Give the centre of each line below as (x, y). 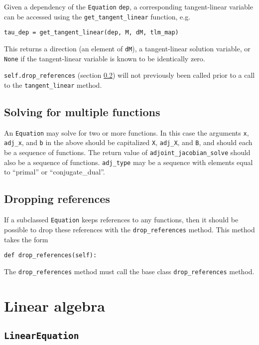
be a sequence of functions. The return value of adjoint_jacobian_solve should (127, 152)
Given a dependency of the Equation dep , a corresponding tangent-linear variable (129, 6)
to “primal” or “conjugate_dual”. (55, 172)
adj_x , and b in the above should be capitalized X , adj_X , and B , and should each (128, 142)
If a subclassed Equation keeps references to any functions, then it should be (121, 220)
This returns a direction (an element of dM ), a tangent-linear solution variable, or (127, 48)
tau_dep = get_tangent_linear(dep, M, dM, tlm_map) (91, 33)
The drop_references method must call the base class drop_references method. (129, 271)
